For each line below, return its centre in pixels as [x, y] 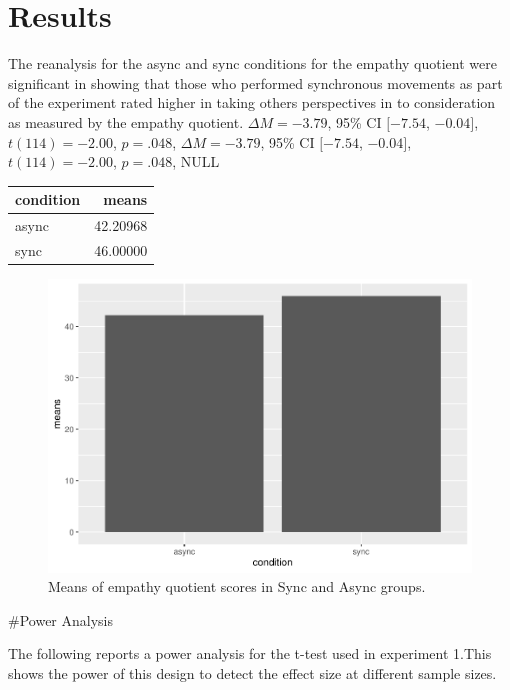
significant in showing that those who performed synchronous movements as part [255, 82]
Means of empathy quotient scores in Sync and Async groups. [237, 586]
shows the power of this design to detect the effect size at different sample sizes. [252, 672]
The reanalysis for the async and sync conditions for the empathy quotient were [252, 63]
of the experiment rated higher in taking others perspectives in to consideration [252, 102]
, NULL [196, 161]
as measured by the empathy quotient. [126, 121]
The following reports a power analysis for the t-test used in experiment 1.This [250, 653]
